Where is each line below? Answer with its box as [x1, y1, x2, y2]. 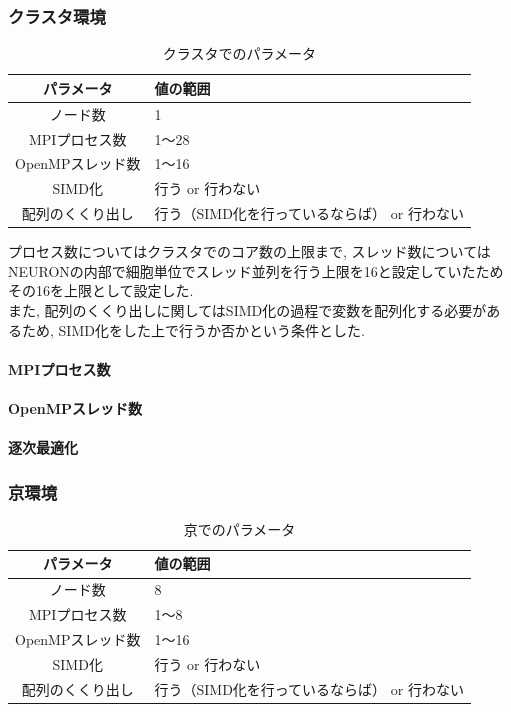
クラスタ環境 [8, 3, 106, 28]
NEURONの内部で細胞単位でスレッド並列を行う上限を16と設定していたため [8, 260, 504, 281]
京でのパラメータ [183, 518, 296, 539]
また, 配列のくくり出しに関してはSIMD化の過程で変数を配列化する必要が [8, 299, 487, 320]
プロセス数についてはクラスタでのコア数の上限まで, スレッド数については [8, 241, 491, 262]
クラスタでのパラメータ [162, 43, 317, 64]
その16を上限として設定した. [8, 280, 194, 301]
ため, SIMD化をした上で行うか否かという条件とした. [21, 319, 365, 340]
